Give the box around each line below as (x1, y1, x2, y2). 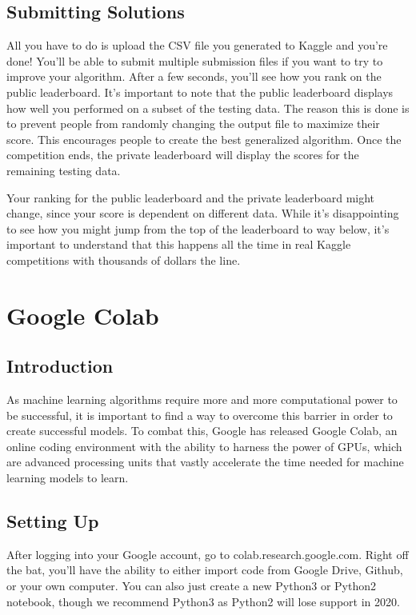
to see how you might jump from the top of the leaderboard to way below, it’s (6, 220, 390, 237)
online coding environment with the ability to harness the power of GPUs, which (6, 437, 402, 454)
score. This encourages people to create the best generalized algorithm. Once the (6, 130, 402, 147)
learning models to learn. (6, 469, 129, 486)
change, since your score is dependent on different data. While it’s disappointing (6, 205, 399, 222)
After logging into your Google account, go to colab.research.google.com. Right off (6, 545, 409, 562)
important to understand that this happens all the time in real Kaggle (6, 236, 351, 253)
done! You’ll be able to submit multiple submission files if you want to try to (6, 52, 383, 69)
